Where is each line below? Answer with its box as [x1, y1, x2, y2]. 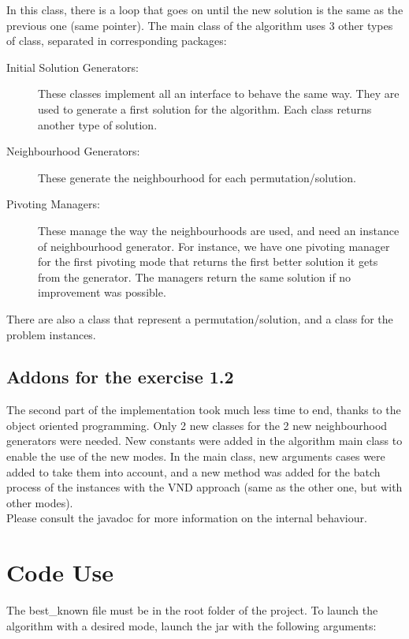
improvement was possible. [38, 284, 166, 301]
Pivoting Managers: [6, 196, 100, 212]
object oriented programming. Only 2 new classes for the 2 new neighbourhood [6, 417, 388, 433]
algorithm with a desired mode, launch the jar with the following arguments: [6, 617, 377, 633]
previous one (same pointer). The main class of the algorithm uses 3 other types [6, 17, 393, 33]
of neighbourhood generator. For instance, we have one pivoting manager [38, 237, 390, 254]
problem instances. [6, 326, 96, 342]
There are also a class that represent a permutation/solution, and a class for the [6, 310, 393, 327]
